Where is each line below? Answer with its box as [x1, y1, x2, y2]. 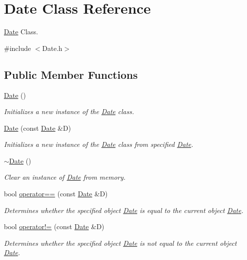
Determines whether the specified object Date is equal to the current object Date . [4, 205, 244, 215]
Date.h [42, 43, 62, 53]
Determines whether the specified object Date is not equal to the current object [4, 237, 237, 248]
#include [4, 43, 31, 53]
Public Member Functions [4, 67, 138, 82]
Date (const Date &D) [4, 122, 71, 133]
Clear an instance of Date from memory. [4, 172, 126, 182]
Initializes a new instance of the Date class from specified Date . [4, 139, 193, 149]
